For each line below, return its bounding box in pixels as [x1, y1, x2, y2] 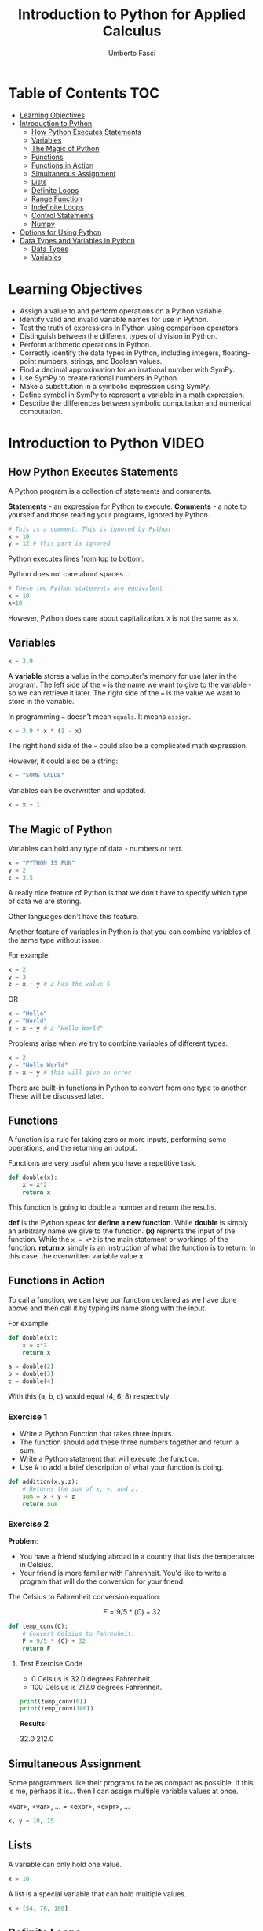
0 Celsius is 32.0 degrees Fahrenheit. [31, 1673, 152, 1683]
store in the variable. [8, 696, 75, 706]
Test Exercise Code [19, 1659, 82, 1668]
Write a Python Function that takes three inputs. [19, 1429, 174, 1439]
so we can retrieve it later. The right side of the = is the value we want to [8, 688, 241, 698]
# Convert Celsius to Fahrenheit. [22, 1629, 135, 1637]
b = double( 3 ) [8, 1370, 55, 1378]
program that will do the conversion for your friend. [19, 1577, 186, 1586]
